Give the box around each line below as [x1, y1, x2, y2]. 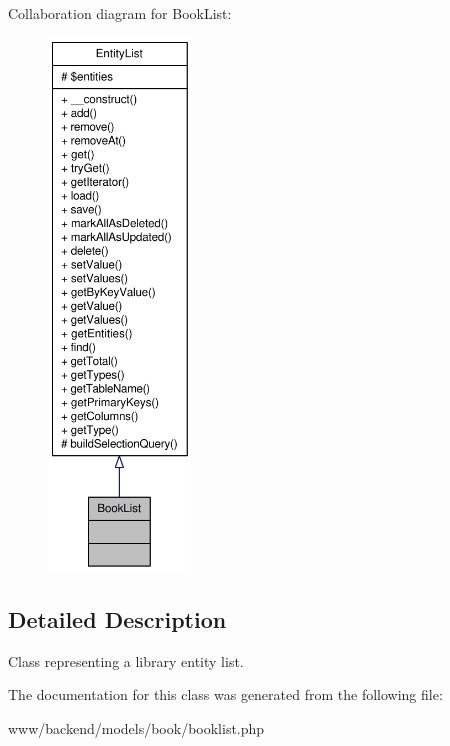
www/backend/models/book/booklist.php [8, 717, 265, 738]
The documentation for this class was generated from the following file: [8, 684, 443, 705]
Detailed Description [8, 603, 227, 634]
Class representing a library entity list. [8, 650, 244, 671]
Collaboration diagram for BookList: [8, 3, 232, 23]
